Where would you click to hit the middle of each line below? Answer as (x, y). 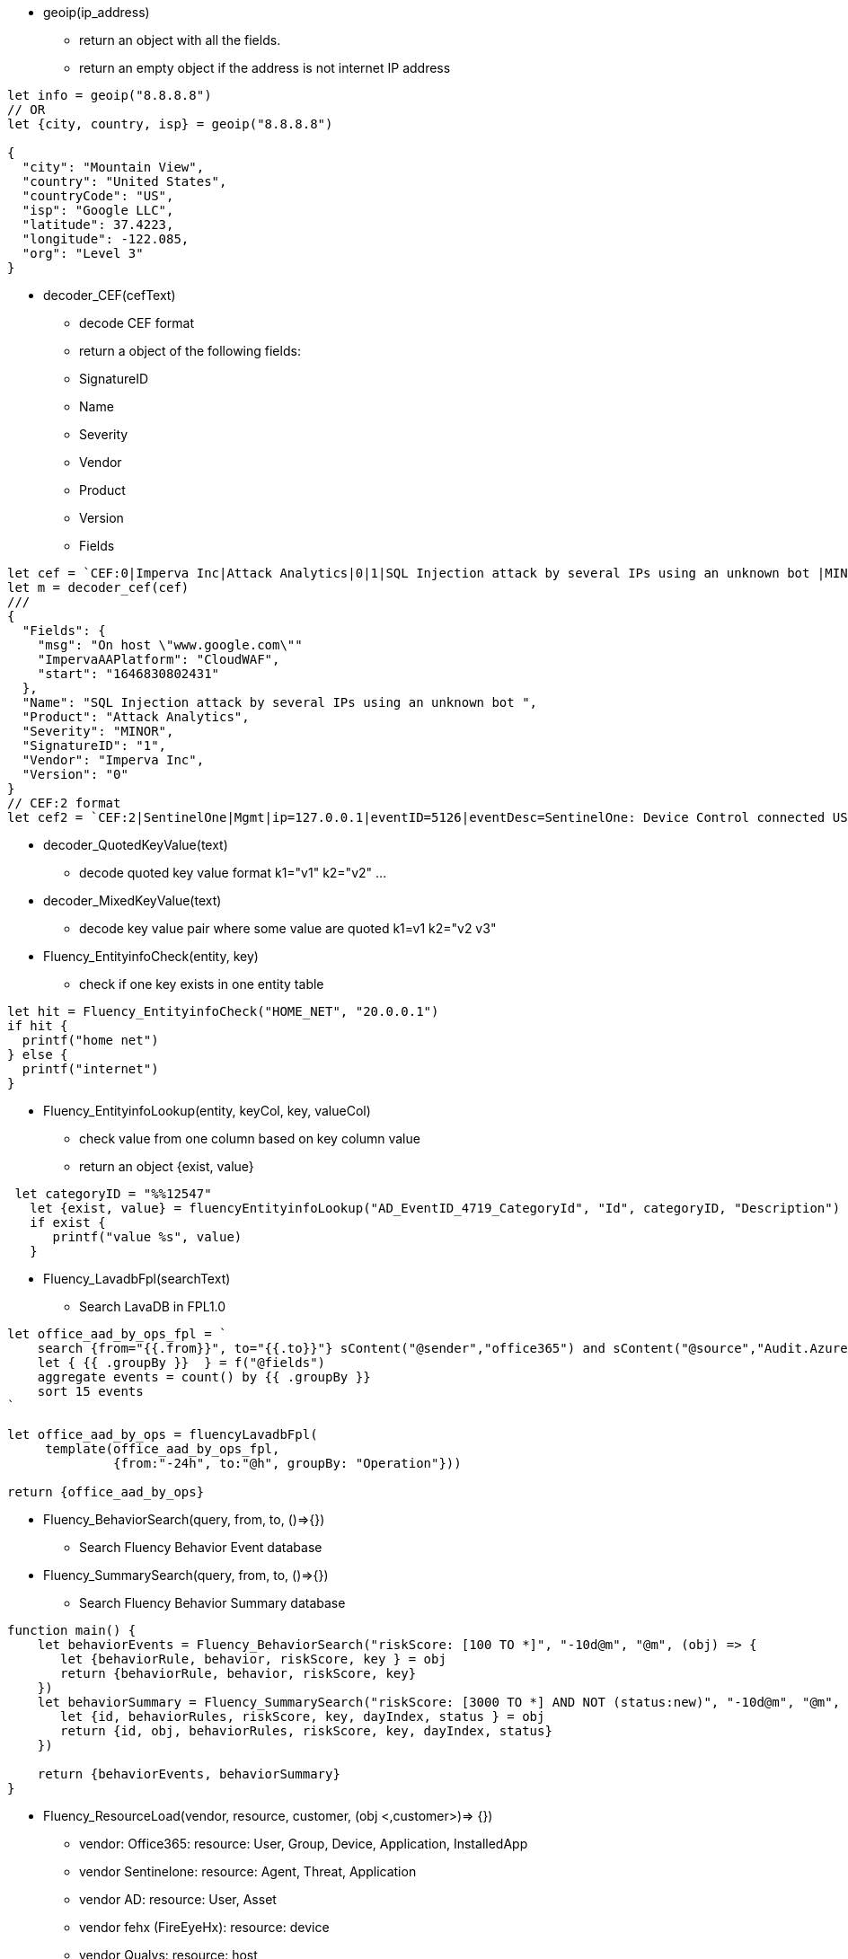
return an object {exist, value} (167, 1166)
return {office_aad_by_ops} (106, 1492)
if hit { (38, 1026)
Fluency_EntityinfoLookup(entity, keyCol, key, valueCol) (207, 1111)
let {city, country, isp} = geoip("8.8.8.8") (170, 124)
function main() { (72, 1630)
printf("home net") (90, 1040)
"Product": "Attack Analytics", (136, 717)
